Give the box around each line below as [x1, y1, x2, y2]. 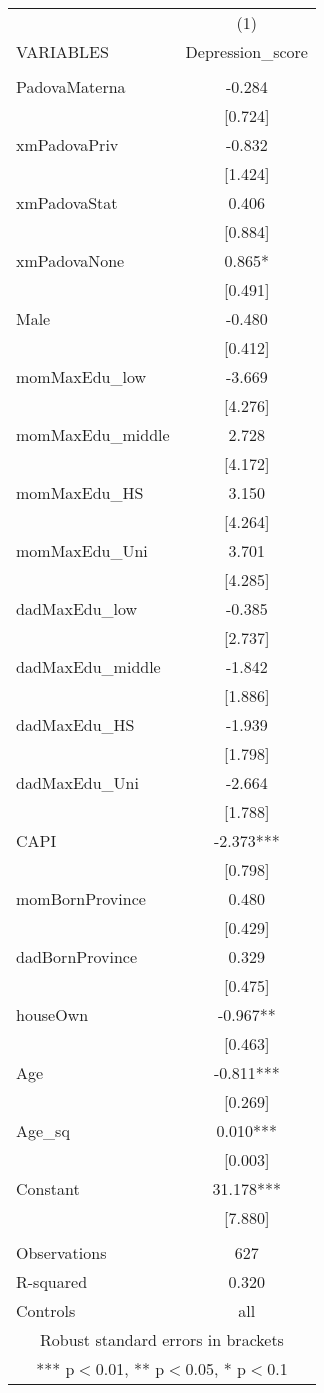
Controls [16, 1299, 76, 1322]
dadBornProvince [16, 945, 138, 968]
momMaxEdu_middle [16, 423, 170, 446]
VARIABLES [16, 40, 109, 63]
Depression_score [185, 40, 308, 63]
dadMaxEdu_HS [16, 713, 135, 736]
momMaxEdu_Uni [16, 539, 148, 562]
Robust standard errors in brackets [40, 1328, 284, 1351]
